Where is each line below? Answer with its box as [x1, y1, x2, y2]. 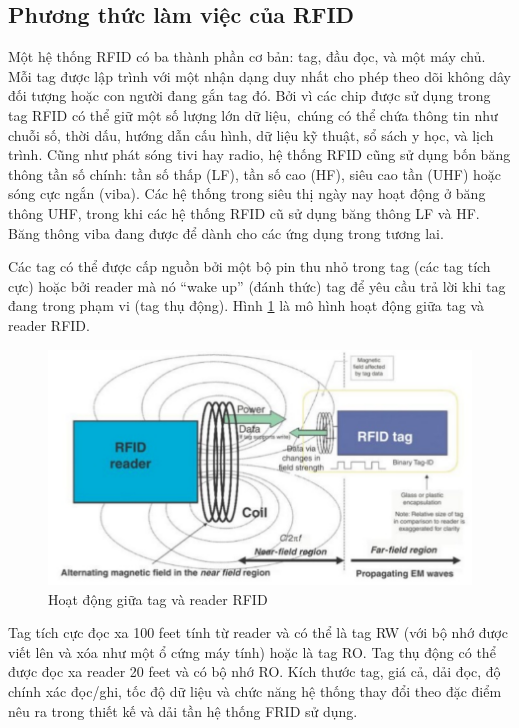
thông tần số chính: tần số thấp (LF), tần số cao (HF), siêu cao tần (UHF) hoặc [8, 163, 502, 184]
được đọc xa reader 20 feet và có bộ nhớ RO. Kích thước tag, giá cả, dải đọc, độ [8, 661, 501, 682]
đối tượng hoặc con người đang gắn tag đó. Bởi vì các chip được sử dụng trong [8, 85, 491, 106]
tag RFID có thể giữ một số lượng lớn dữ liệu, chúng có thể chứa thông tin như [8, 104, 498, 125]
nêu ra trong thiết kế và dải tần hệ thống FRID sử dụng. [8, 700, 358, 721]
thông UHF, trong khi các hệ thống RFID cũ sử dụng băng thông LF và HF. [8, 202, 480, 223]
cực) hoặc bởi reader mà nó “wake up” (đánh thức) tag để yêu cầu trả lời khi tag [8, 275, 506, 296]
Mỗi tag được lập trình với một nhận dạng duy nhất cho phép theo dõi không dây [8, 65, 511, 86]
